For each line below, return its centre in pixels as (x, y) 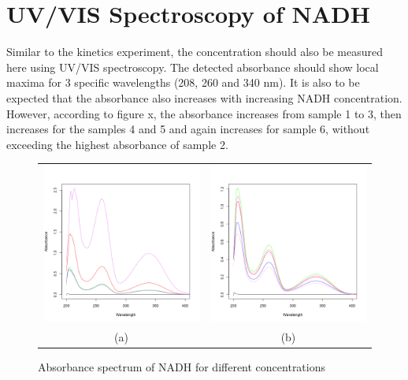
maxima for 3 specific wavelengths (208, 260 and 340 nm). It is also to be (183, 82)
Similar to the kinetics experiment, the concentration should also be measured (195, 52)
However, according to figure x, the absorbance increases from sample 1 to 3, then (204, 113)
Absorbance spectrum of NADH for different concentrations (182, 366)
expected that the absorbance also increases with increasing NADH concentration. (204, 97)
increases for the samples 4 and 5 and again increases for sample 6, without (188, 129)
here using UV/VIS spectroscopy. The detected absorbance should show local (193, 67)
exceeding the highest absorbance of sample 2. (117, 144)
